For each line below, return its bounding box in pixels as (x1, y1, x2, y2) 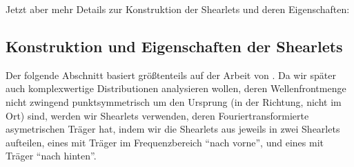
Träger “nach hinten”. (6, 148, 97, 163)
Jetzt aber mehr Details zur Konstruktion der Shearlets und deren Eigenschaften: (6, 2, 350, 16)
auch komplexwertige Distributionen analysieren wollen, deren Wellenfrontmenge (6, 81, 346, 96)
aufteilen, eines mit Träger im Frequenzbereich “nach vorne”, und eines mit (6, 135, 324, 149)
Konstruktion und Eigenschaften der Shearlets (6, 35, 343, 56)
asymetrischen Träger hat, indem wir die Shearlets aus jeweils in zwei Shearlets (6, 122, 340, 136)
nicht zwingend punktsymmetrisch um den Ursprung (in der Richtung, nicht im (6, 94, 342, 109)
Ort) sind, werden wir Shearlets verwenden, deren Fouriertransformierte (6, 108, 309, 122)
